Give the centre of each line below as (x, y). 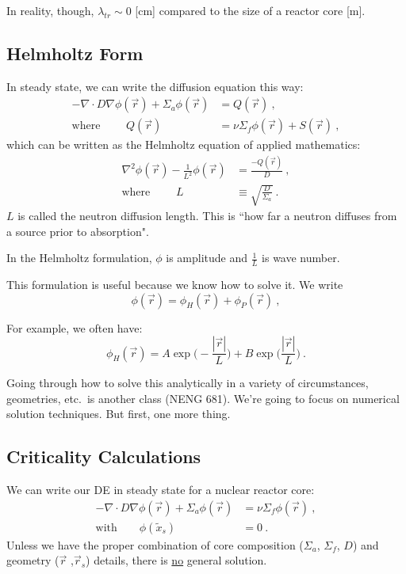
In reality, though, (50, 10)
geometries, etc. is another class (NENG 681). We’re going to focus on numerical (203, 398)
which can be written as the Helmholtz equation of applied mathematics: (184, 144)
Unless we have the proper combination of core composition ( (155, 544)
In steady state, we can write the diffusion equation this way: (155, 86)
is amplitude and (207, 258)
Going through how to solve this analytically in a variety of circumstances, (188, 383)
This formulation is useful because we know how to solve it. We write (175, 284)
